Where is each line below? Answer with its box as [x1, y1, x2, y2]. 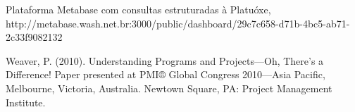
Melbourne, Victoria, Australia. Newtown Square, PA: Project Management [6, 80, 332, 95]
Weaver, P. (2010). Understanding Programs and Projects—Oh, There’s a [6, 53, 324, 68]
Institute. [6, 94, 46, 109]
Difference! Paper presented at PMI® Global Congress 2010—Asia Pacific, [6, 67, 325, 82]
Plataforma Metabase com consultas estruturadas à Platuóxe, [6, 2, 271, 16]
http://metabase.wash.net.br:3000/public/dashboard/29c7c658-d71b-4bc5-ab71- [6, 15, 350, 30]
